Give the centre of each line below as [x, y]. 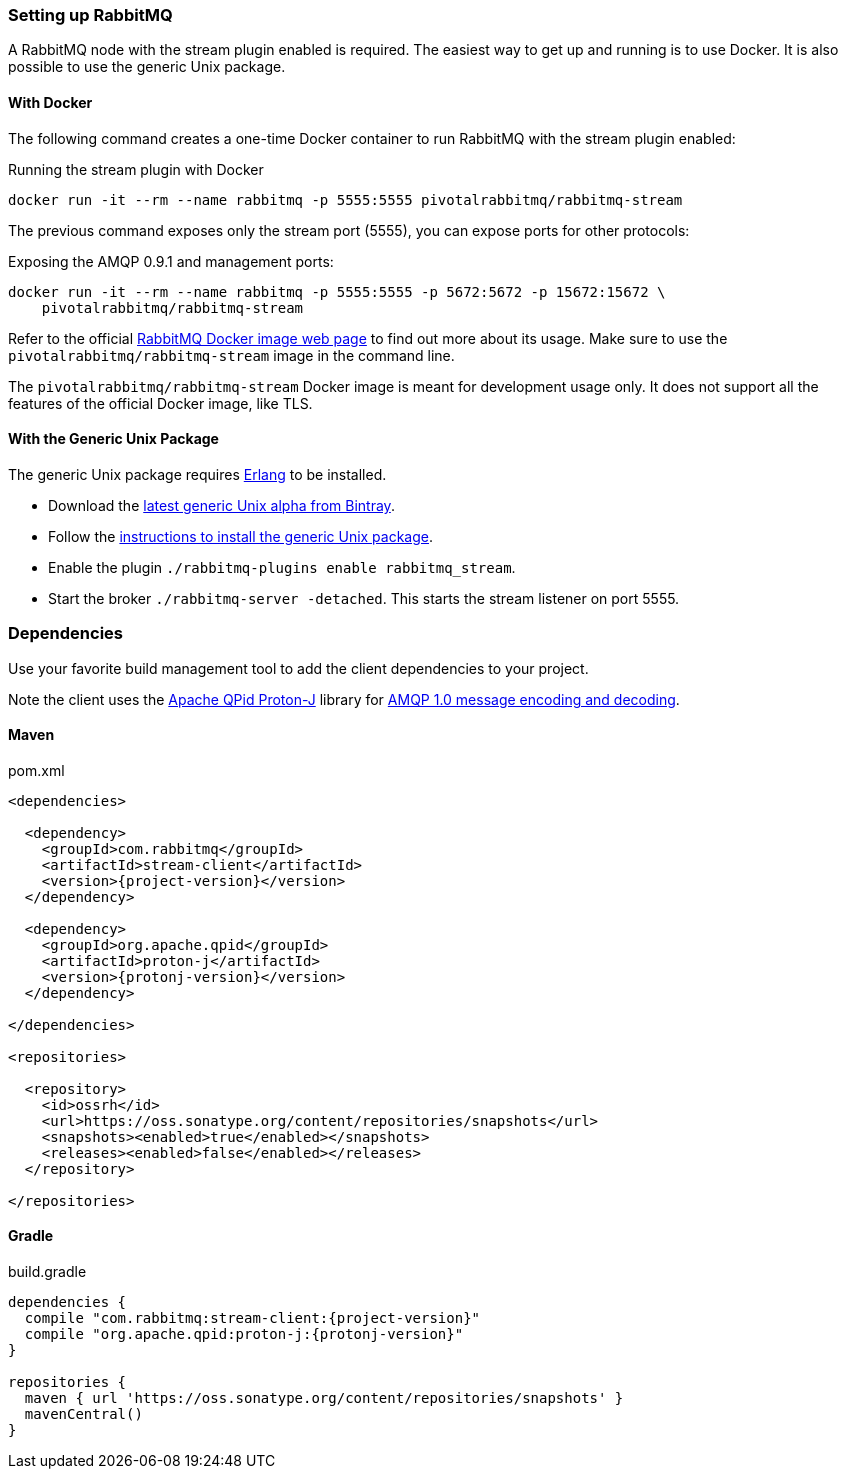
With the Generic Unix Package [113, 439]
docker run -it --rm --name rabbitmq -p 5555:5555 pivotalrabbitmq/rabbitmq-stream [345, 199]
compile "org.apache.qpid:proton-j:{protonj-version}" [244, 1334]
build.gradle [47, 1271]
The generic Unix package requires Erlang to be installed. [197, 474]
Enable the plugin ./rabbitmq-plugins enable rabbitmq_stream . [282, 567]
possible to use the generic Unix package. [147, 67]
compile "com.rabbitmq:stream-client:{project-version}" [252, 1318]
